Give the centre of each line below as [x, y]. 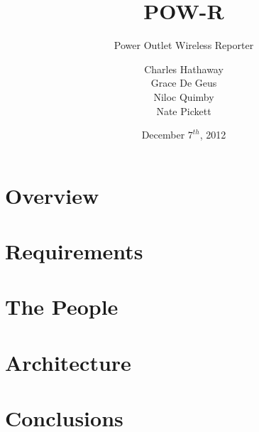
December [163, 135]
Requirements [74, 251]
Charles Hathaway [184, 69]
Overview [52, 195]
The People [62, 307]
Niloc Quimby [184, 96]
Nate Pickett [184, 110]
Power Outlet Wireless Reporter [184, 45]
